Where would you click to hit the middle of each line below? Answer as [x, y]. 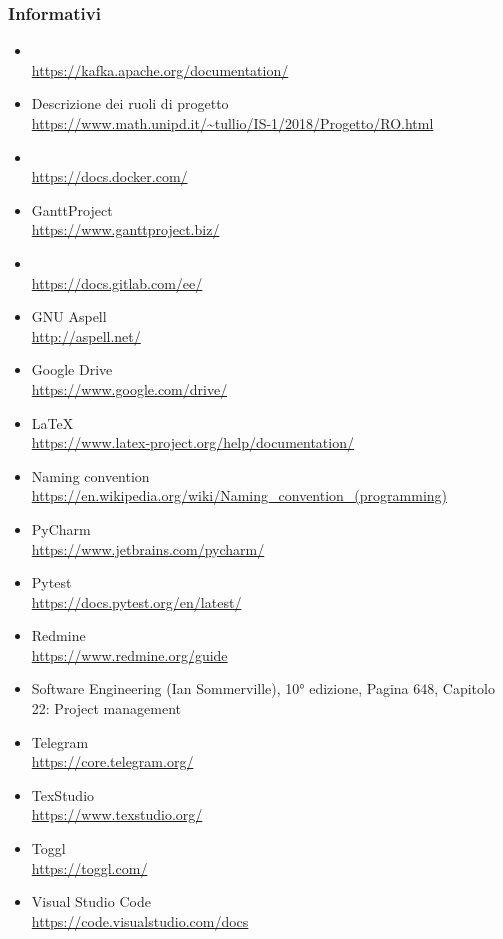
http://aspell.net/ [86, 335]
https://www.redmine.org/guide [129, 654]
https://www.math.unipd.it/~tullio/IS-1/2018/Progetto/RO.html [232, 123]
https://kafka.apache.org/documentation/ [160, 69]
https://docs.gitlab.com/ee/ [117, 282]
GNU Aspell [69, 316]
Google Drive [72, 369]
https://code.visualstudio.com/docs [140, 920]
